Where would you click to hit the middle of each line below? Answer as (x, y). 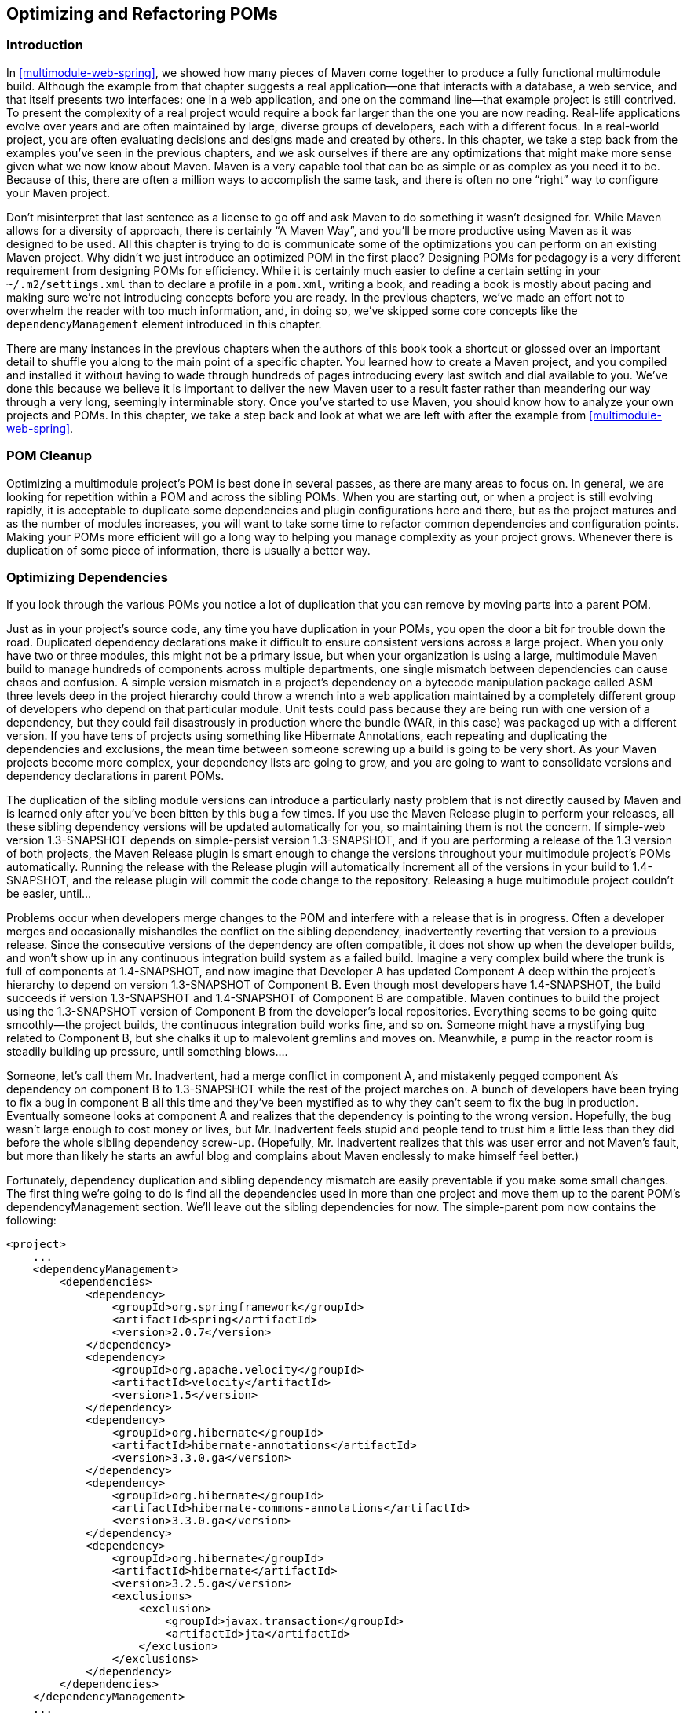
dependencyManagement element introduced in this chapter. (164, 324)
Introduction (45, 45)
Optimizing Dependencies (87, 577)
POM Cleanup (49, 456)
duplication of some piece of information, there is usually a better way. (188, 550)
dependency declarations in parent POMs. (115, 776)
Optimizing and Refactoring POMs (142, 14)
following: (31, 1221)
